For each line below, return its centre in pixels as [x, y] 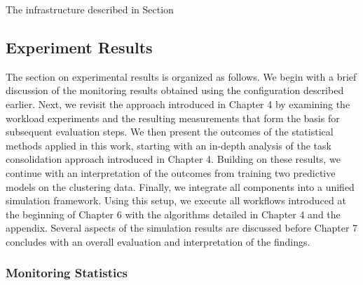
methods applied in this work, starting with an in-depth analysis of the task [169, 145]
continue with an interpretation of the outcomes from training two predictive [171, 172]
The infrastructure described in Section [90, 9]
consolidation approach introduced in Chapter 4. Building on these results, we [173, 159]
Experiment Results [79, 47]
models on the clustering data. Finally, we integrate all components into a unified [180, 186]
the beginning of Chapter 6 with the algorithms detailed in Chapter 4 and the [173, 214]
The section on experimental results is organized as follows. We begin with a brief [181, 76]
